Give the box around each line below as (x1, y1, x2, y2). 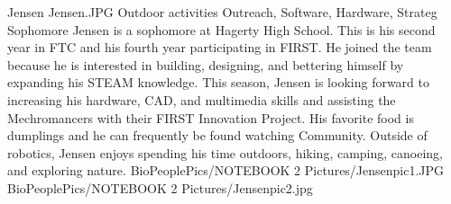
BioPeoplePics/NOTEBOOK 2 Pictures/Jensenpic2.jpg (7, 178, 313, 197)
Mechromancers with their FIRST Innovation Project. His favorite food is (7, 108, 414, 127)
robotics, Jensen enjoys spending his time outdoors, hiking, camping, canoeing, (7, 143, 443, 162)
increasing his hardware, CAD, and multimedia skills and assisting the (7, 90, 396, 109)
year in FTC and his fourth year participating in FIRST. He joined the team (7, 38, 432, 57)
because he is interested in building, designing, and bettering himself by (7, 55, 404, 74)
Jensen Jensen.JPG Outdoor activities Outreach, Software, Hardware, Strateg (7, 3, 437, 21)
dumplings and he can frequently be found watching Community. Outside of (7, 126, 428, 145)
